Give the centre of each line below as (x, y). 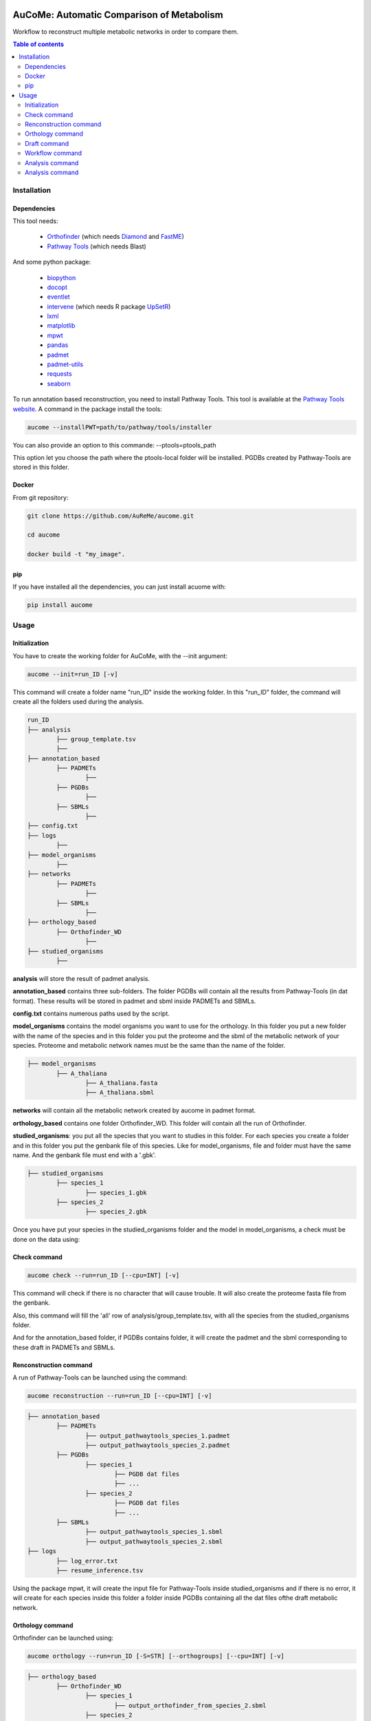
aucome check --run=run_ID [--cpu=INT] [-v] (103, 1275)
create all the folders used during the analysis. (78, 701)
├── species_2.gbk (116, 1212)
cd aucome (44, 535)
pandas (58, 345)
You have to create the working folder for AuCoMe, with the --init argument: (120, 656)
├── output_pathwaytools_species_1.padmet (157, 1436)
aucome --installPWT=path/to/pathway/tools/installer (120, 427)
